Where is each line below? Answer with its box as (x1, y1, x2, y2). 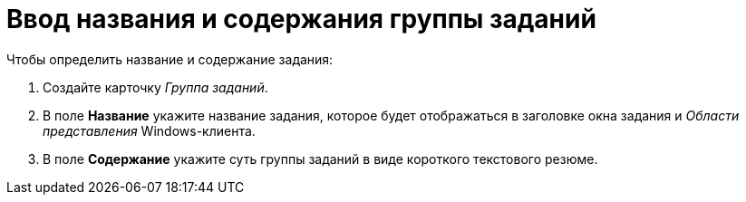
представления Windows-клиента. (43, 122, 256, 139)
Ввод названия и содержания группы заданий (6, 4, 596, 34)
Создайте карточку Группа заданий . (43, 79, 268, 95)
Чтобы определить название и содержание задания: (6, 51, 334, 67)
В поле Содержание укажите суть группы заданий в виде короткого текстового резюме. (43, 150, 598, 167)
